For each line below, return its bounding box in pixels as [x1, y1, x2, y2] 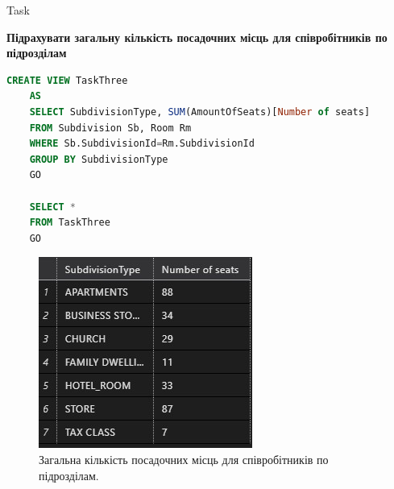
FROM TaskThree [29, 217, 110, 229]
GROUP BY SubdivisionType [29, 153, 168, 165]
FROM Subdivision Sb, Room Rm [29, 122, 192, 134]
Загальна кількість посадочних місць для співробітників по [39, 450, 329, 467]
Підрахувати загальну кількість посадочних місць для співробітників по [6, 28, 388, 45]
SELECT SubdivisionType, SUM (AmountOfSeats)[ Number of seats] [29, 106, 371, 118]
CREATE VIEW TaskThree [6, 74, 128, 86]
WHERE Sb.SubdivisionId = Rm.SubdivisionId [29, 138, 255, 150]
